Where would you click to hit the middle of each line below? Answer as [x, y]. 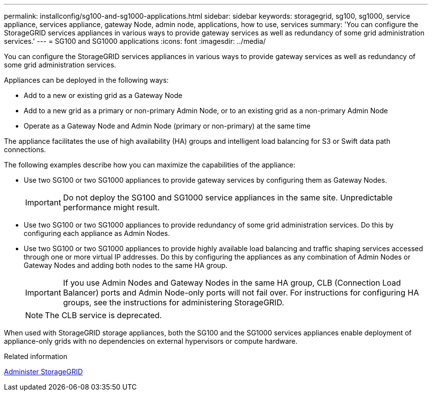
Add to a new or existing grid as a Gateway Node [103, 95]
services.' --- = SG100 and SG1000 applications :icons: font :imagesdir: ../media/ [135, 41]
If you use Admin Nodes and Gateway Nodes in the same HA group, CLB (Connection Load [232, 283]
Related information [36, 356]
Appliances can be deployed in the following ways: [86, 80]
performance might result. [111, 207]
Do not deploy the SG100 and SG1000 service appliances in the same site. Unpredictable [228, 197]
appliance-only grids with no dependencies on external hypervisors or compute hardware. [151, 341]
